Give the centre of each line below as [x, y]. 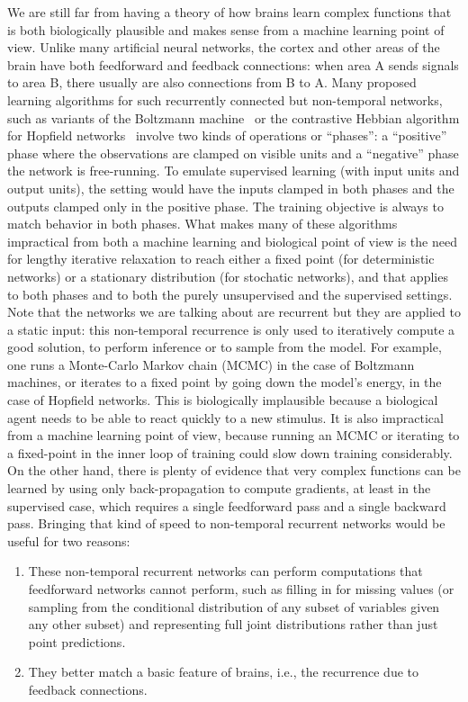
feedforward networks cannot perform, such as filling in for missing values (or [241, 589]
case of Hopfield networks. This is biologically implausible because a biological [223, 400]
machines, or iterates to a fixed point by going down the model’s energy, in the [225, 382]
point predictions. [77, 641]
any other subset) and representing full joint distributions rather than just [233, 624]
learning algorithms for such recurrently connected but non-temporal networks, [225, 99]
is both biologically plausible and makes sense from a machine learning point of [226, 29]
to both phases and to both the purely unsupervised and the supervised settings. [230, 294]
